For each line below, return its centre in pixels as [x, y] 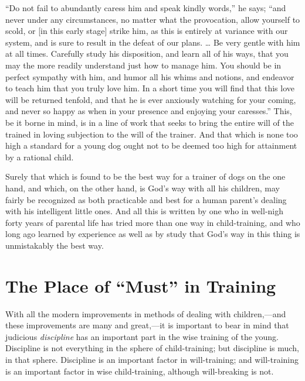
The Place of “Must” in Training [141, 285]
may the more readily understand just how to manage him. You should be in [143, 65]
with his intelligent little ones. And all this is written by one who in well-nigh [145, 211]
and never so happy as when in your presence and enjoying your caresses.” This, [149, 111]
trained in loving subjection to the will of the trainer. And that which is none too [152, 134]
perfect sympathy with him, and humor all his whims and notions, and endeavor [150, 76]
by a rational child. [40, 157]
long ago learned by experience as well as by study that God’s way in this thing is [153, 234]
